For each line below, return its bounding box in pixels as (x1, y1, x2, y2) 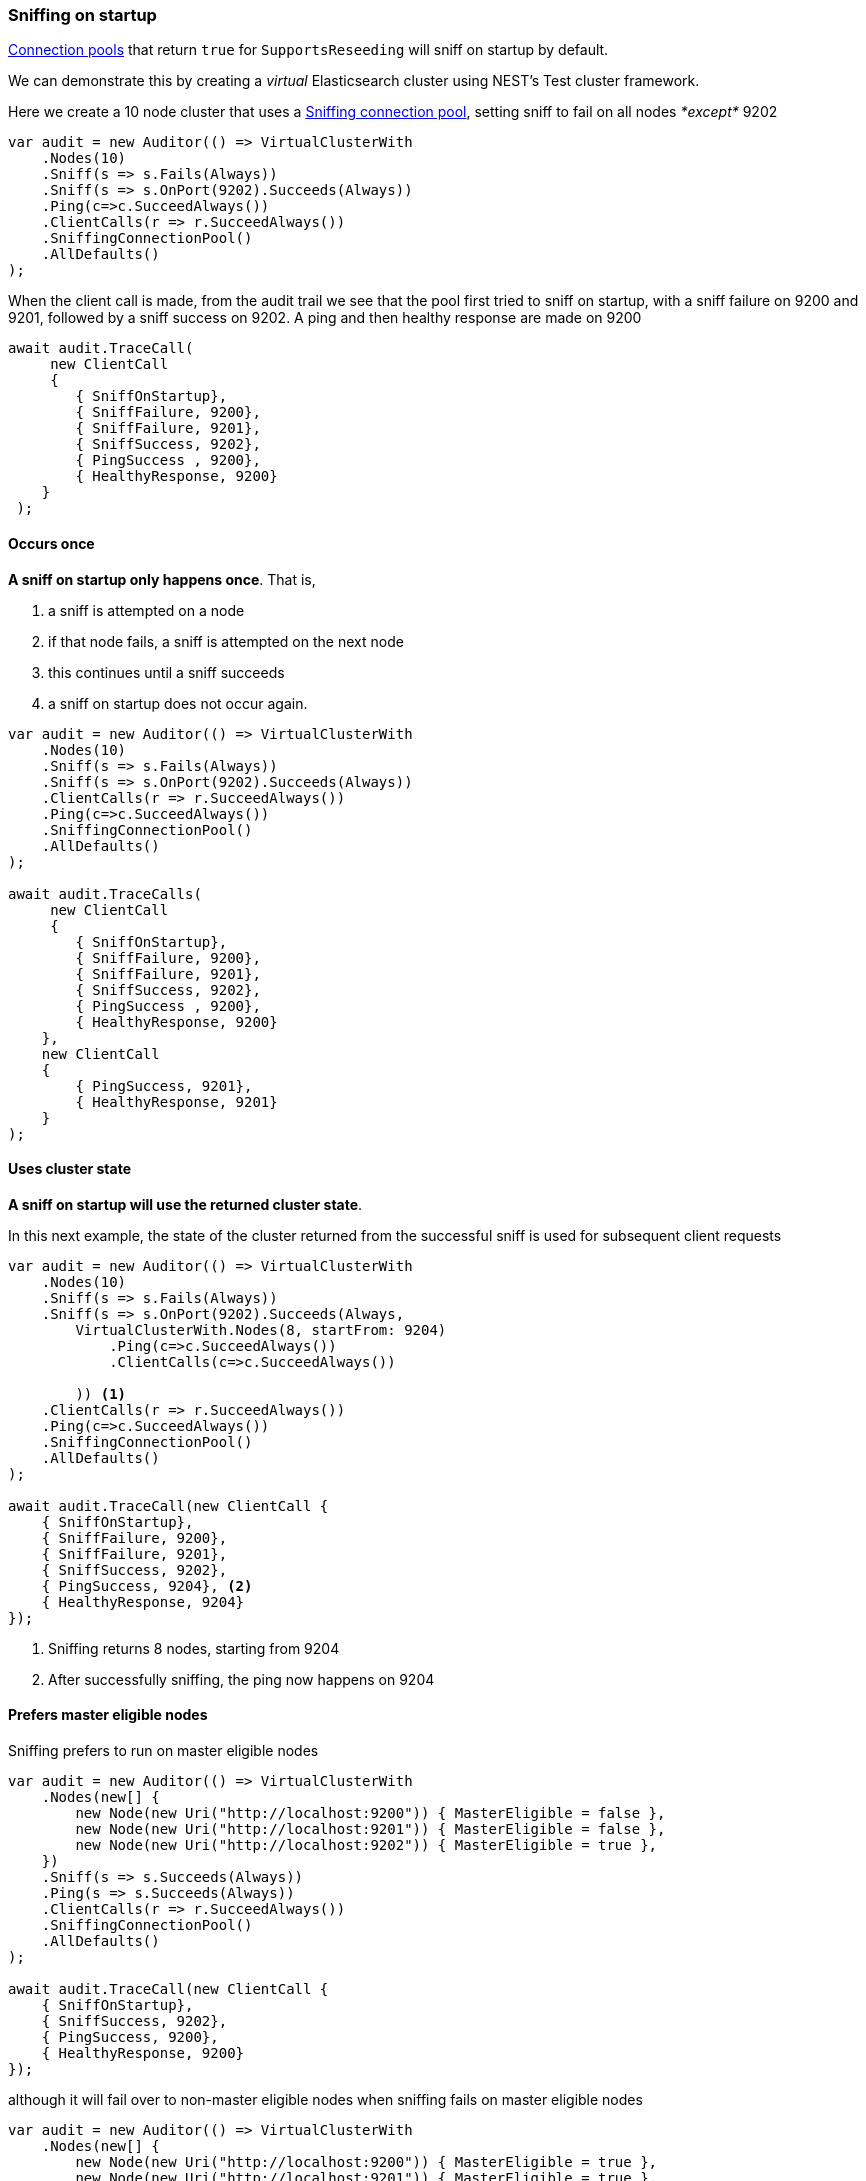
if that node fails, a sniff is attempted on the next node (48, 632, 404, 650)
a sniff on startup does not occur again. (48, 694, 308, 712)
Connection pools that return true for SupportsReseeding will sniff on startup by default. (8, 41, 609, 59)
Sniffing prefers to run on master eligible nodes (8, 1742, 319, 1760)
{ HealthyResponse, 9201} (75, 1093, 278, 1110)
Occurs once (8, 534, 95, 552)
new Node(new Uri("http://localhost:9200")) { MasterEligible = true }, (75, 2154, 658, 2171)
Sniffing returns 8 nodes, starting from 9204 (48, 1639, 340, 1657)
